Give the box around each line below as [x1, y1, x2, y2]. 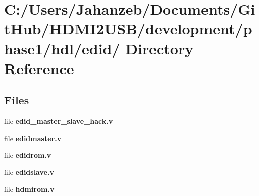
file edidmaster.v [4, 133, 62, 143]
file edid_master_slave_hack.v [4, 116, 113, 126]
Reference [4, 57, 74, 78]
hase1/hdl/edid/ [4, 38, 120, 58]
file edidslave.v [4, 166, 54, 177]
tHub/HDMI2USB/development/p [4, 18, 252, 39]
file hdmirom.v [4, 183, 55, 194]
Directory [125, 38, 194, 58]
